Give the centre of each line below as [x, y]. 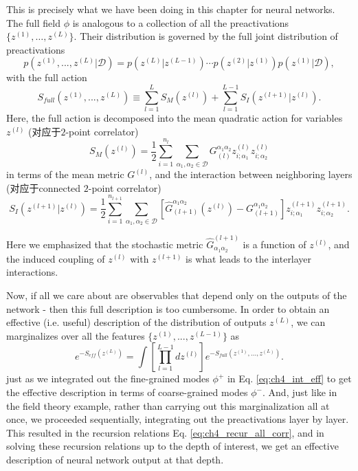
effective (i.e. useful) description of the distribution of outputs [136, 322]
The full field [33, 22]
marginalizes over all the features [76, 335]
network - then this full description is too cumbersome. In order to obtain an [168, 308]
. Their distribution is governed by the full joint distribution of [206, 36]
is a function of [275, 244]
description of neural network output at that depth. [115, 459]
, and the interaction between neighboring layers [251, 174]
